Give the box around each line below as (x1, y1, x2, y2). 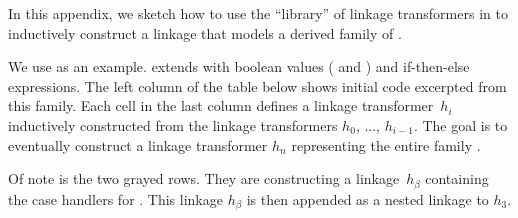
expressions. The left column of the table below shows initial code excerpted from (8, 75, 507, 96)
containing (425, 168, 489, 189)
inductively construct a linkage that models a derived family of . (8, 22, 402, 43)
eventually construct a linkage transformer (8, 134, 268, 155)
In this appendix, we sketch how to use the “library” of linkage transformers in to (8, 3, 508, 23)
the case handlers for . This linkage (8, 188, 223, 209)
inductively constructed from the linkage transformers (8, 114, 338, 135)
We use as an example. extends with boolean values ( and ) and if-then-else (8, 56, 470, 77)
